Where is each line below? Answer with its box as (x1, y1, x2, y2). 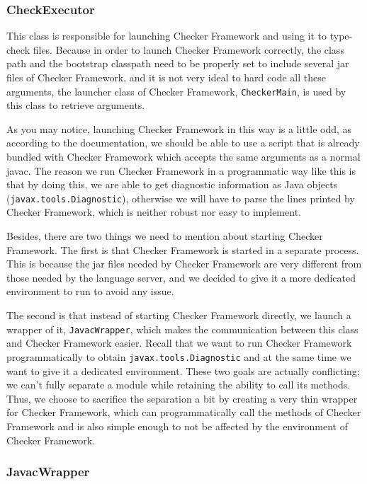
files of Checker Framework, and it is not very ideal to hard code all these (6, 70, 326, 84)
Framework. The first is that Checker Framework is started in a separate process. (6, 242, 359, 257)
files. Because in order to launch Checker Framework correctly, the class (33, 42, 344, 57)
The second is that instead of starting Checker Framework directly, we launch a (6, 308, 351, 323)
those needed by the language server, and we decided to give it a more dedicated (6, 270, 356, 284)
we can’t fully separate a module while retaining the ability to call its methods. (6, 377, 351, 392)
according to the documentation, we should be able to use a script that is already (6, 135, 360, 150)
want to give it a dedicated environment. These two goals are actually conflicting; (6, 363, 360, 378)
